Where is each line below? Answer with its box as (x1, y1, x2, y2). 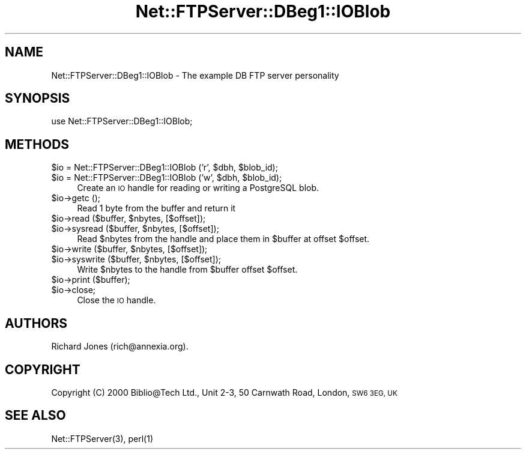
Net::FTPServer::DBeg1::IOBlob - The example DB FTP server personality (51, 70, 339, 80)
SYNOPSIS (5, 91, 70, 106)
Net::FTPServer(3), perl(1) (51, 433, 154, 444)
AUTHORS (5, 315, 68, 331)
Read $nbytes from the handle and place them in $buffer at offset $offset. (77, 234, 370, 244)
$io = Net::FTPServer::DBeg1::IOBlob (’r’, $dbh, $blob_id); (51, 162, 278, 173)
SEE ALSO (5, 408, 66, 423)
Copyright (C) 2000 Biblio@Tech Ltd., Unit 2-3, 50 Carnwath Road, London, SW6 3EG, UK (51, 387, 398, 398)
